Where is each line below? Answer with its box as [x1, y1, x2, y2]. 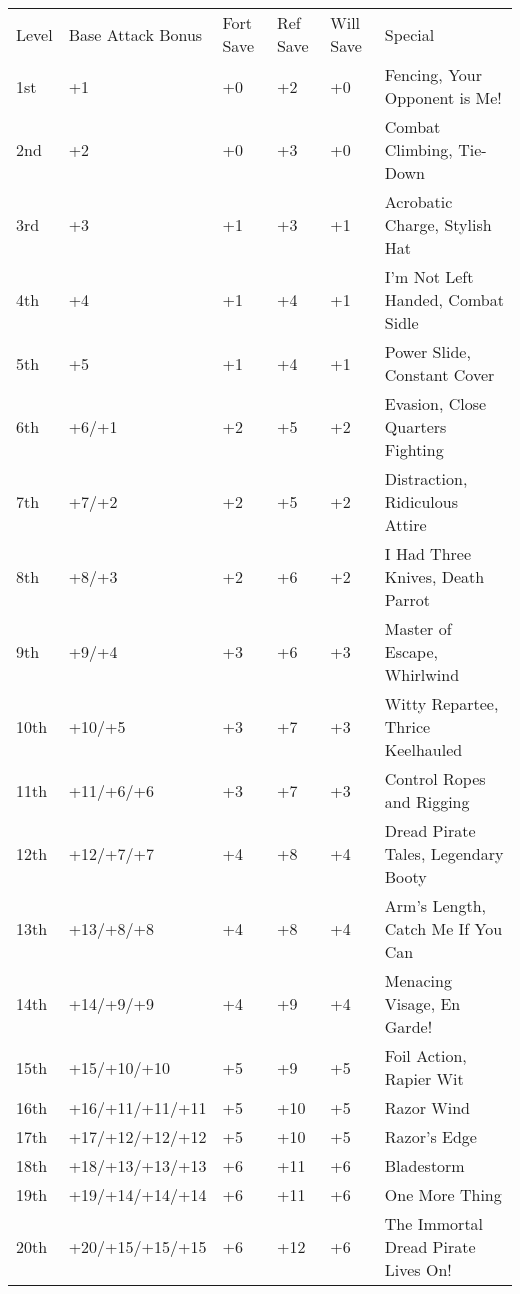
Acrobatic [384, 190, 453, 213]
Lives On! [384, 1258, 452, 1281]
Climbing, [384, 138, 453, 161]
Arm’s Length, [384, 894, 487, 917]
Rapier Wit [384, 1067, 464, 1090]
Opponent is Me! [384, 86, 502, 109]
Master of [384, 617, 452, 640]
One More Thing [384, 1183, 502, 1206]
